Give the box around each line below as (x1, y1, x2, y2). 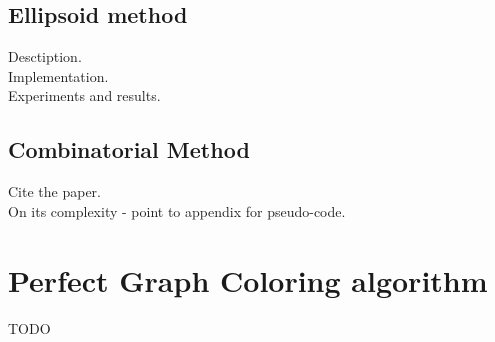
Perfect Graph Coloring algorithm (8, 259, 488, 300)
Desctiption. (8, 46, 82, 67)
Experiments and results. (8, 85, 161, 106)
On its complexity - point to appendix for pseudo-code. (8, 200, 346, 221)
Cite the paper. (8, 181, 101, 202)
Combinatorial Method (8, 134, 250, 165)
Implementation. (8, 65, 109, 86)
